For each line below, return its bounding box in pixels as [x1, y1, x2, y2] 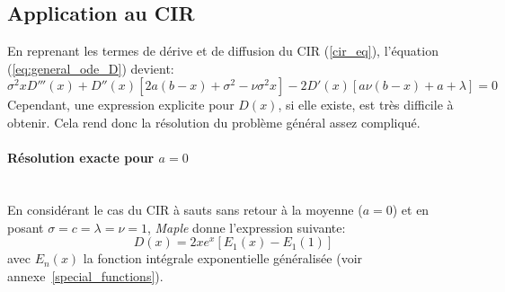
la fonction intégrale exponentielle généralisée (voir [83, 249, 363, 268]
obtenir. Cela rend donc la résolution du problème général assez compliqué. [7, 112, 421, 131]
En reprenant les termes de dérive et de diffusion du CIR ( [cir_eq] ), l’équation [7, 41, 439, 60]
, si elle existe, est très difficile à [278, 95, 454, 114]
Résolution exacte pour [7, 148, 155, 167]
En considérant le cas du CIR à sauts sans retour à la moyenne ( [7, 199, 363, 218]
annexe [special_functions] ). [7, 266, 164, 285]
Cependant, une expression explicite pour [7, 95, 235, 114]
